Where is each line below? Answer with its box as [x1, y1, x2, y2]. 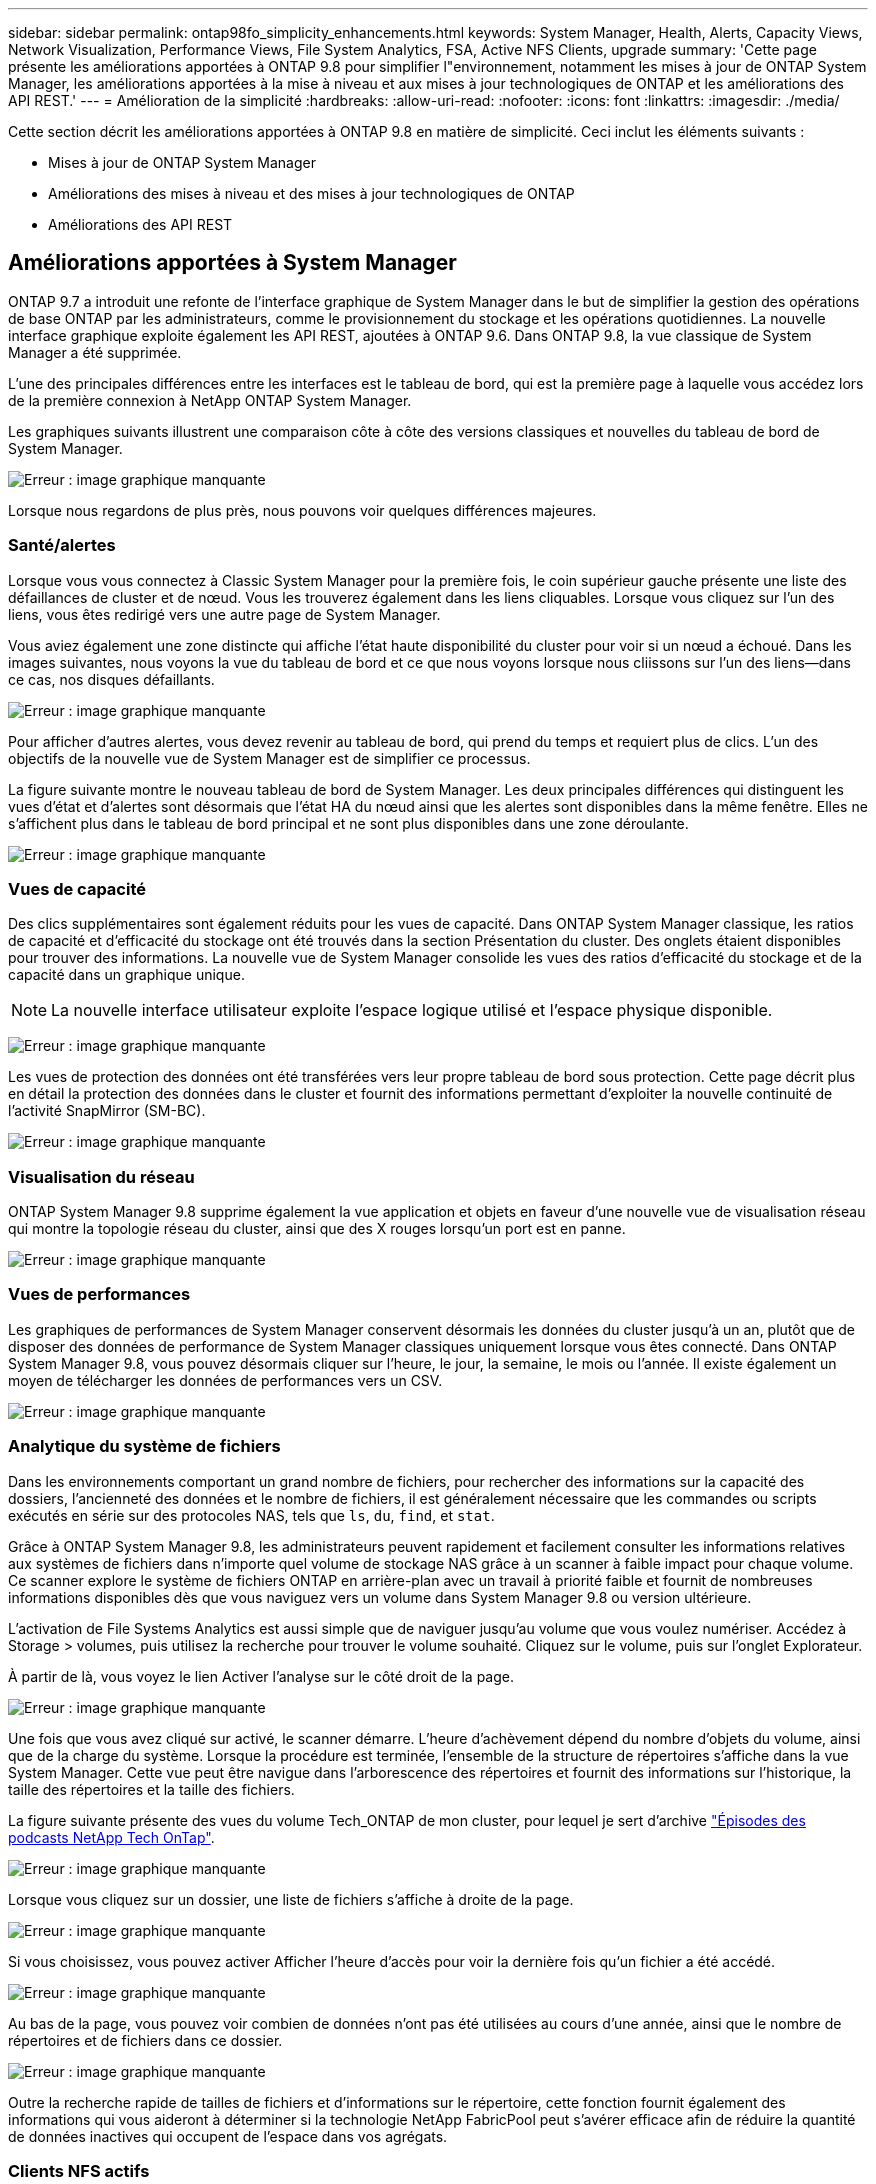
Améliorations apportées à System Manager [8, 250, 457, 276]
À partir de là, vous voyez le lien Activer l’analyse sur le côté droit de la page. [8, 1667, 514, 1685]
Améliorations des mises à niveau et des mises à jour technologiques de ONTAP [48, 185, 575, 202]
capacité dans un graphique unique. [8, 966, 245, 984]
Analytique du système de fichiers [8, 1436, 281, 1457]
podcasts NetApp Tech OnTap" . [8, 1828, 215, 1846]
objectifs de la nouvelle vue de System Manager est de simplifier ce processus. [8, 749, 531, 767]
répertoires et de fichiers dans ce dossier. [8, 2031, 283, 2049]
